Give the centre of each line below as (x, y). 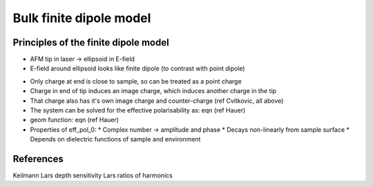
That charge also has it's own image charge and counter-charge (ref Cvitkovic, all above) (157, 101)
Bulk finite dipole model (82, 18)
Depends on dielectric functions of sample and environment (115, 139)
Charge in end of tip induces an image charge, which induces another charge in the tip (153, 91)
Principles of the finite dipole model (91, 42)
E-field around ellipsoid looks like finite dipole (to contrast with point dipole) (137, 68)
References (38, 159)
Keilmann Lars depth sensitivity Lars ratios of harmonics (93, 175)
